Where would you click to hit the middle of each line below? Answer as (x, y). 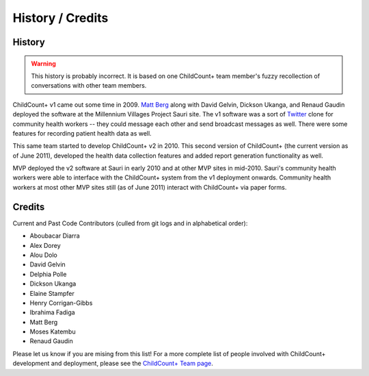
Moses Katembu (53, 331)
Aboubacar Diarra (55, 236)
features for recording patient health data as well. (82, 133)
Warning (43, 63)
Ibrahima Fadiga (52, 312)
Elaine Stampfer (52, 293)
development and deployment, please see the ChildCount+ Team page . (113, 364)
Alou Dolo (43, 255)
